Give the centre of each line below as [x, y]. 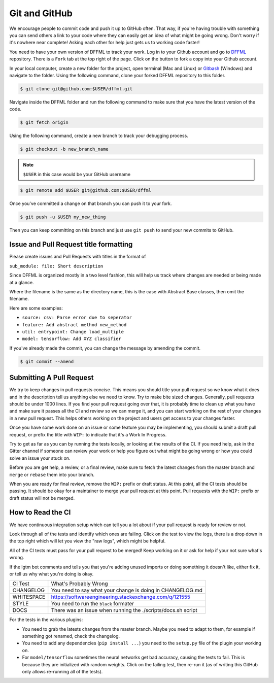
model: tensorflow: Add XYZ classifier [72, 339]
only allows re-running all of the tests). [62, 672]
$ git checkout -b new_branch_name [64, 149]
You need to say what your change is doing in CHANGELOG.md [127, 590]
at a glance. [22, 282]
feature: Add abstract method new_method [74, 325]
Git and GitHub [41, 13]
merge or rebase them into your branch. [52, 474]
